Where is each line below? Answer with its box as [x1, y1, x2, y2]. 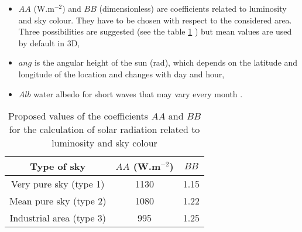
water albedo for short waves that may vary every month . [33, 87, 243, 100]
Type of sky [30, 159, 86, 173]
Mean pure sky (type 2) [9, 194, 107, 208]
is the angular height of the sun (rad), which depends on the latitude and [34, 56, 298, 69]
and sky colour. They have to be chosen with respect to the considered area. [18, 13, 292, 26]
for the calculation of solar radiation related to [9, 122, 200, 137]
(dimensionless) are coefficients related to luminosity [99, 2, 287, 14]
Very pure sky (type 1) [11, 177, 105, 191]
